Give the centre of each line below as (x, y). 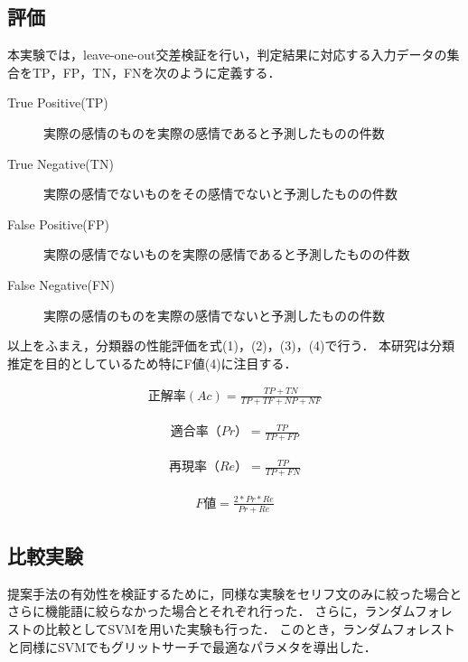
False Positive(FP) (58, 224)
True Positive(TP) (58, 103)
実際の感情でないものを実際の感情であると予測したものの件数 (227, 254)
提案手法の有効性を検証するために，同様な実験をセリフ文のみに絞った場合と (235, 593)
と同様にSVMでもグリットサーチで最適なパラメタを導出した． (192, 646)
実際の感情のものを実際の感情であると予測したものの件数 (214, 132)
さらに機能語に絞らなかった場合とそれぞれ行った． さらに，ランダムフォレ (230, 611)
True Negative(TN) (61, 163)
